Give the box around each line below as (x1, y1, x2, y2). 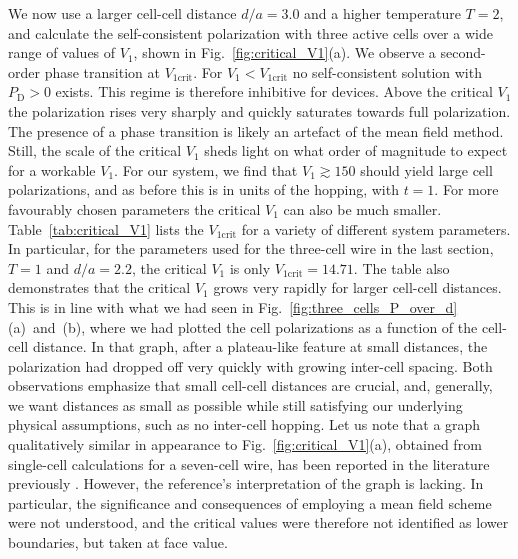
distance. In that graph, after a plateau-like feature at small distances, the (32, 336, 488, 357)
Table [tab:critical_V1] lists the (8, 218, 204, 239)
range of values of (8, 42, 116, 63)
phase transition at (44, 61, 160, 82)
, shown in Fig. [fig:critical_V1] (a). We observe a (133, 42, 436, 63)
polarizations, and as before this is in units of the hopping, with (8, 179, 399, 200)
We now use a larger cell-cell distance (8, 3, 237, 23)
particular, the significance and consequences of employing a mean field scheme (8, 492, 492, 513)
